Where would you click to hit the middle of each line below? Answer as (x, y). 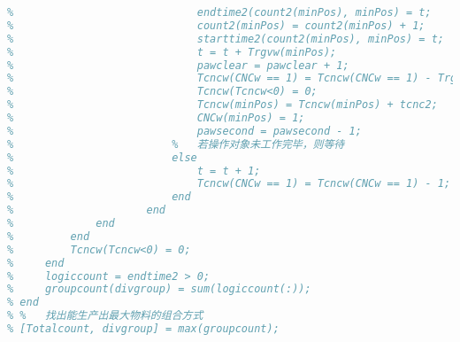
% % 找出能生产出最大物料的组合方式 (105, 316)
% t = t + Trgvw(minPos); (172, 52)
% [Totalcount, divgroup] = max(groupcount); (143, 329)
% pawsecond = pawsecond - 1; (184, 131)
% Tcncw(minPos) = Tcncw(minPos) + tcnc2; (222, 105)
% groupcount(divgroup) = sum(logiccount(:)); (159, 289)
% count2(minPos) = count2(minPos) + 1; (216, 25)
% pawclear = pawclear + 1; (178, 65)
